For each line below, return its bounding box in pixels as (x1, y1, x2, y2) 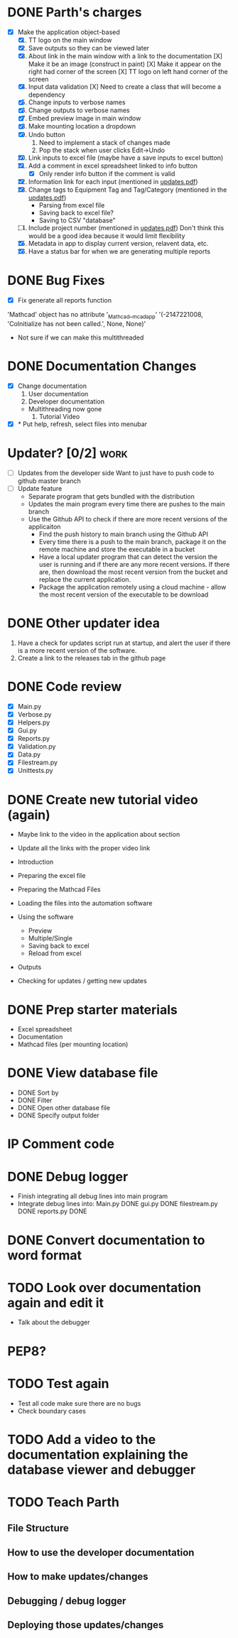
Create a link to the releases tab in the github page (17, 653, 166, 662)
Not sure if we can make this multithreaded (17, 333, 144, 342)
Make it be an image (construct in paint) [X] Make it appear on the (28, 60, 222, 68)
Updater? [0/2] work (7, 445, 128, 462)
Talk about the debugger (17, 1318, 90, 1327)
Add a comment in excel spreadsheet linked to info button (28, 161, 198, 170)
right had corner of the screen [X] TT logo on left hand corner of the (28, 67, 229, 76)
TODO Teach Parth (7, 1494, 119, 1510)
